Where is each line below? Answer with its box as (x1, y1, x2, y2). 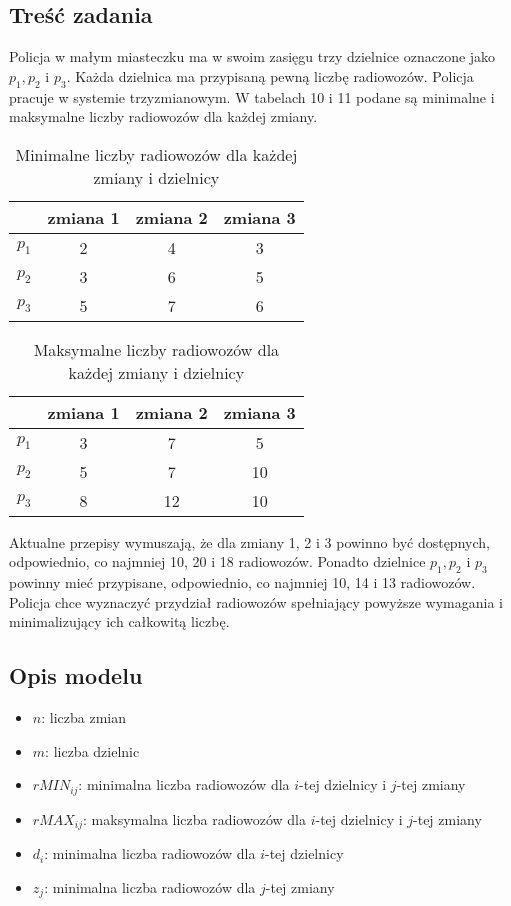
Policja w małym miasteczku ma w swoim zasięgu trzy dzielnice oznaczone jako (9, 46, 496, 67)
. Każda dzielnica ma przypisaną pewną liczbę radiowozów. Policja (66, 65, 474, 86)
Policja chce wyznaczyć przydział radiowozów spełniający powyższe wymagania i (9, 591, 503, 612)
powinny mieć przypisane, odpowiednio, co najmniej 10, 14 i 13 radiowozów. (9, 572, 476, 593)
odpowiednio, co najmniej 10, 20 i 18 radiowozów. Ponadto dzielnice (9, 551, 426, 572)
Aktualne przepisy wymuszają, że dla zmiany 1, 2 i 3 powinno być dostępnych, (9, 531, 490, 552)
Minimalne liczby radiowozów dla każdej (15, 142, 298, 166)
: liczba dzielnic (45, 740, 140, 761)
